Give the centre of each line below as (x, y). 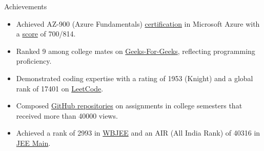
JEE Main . (33, 143)
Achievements (26, 6)
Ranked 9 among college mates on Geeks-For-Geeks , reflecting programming (136, 51)
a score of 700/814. (46, 34)
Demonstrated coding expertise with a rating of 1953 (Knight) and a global (135, 78)
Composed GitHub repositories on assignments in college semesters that (129, 106)
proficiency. (34, 61)
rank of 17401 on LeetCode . (60, 88)
